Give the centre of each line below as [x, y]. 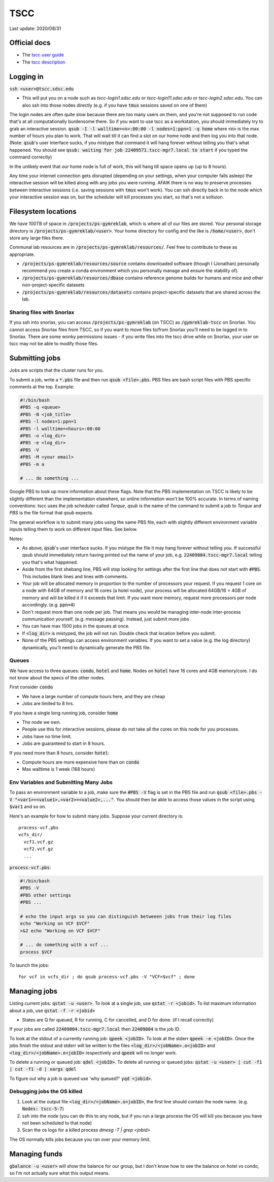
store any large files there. [37, 238]
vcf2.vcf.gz [38, 849]
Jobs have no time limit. [47, 736]
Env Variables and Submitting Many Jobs [61, 782]
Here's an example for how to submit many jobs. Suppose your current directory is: [96, 816]
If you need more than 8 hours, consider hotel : [59, 753]
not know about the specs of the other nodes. [57, 678]
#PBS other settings [45, 895]
